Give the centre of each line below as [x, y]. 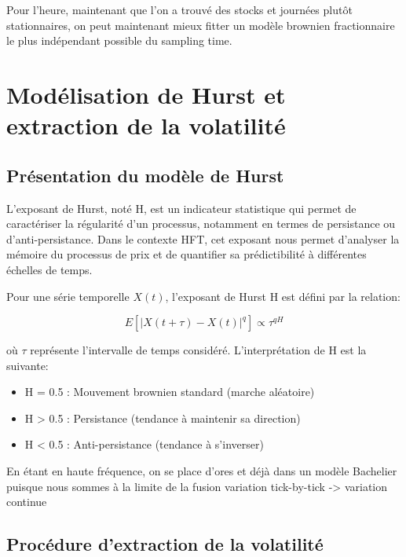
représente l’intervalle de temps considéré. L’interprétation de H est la [198, 350]
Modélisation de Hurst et [146, 94]
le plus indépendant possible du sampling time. [119, 40]
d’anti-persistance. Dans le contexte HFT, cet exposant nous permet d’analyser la [203, 238]
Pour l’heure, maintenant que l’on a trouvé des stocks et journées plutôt [179, 9]
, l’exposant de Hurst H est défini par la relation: [283, 296]
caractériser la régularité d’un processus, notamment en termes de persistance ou [201, 224]
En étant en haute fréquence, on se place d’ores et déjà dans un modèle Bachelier [202, 471]
